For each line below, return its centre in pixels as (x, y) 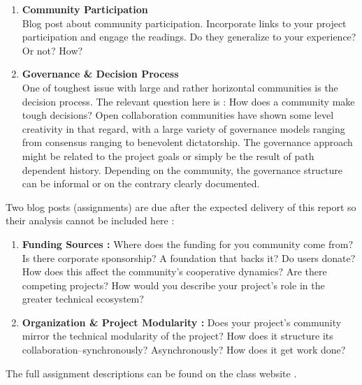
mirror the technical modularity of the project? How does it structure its (178, 336)
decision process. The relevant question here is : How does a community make (188, 101)
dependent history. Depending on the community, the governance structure (182, 169)
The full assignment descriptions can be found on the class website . (151, 373)
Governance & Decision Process (100, 74)
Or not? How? (52, 50)
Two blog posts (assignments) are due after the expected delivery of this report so (181, 206)
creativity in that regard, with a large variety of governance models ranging (183, 128)
